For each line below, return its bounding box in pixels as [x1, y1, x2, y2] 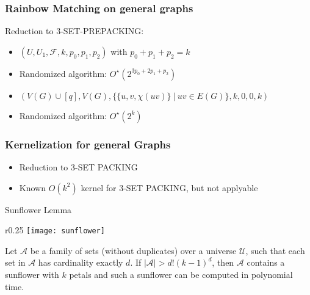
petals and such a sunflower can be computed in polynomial [69, 268, 293, 281]
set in [5, 256, 26, 269]
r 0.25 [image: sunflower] [5, 224, 105, 236]
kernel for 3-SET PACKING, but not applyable [81, 181, 258, 194]
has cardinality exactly [38, 256, 123, 269]
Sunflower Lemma [5, 203, 72, 216]
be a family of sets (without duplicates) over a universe [30, 244, 237, 257]
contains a [247, 256, 285, 269]
